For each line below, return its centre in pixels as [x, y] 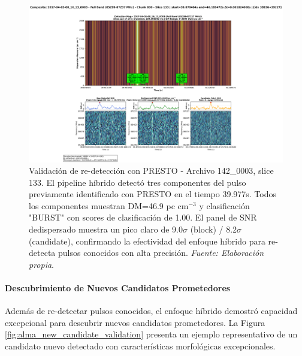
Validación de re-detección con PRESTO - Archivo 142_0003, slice [151, 171]
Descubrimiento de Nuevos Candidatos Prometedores [118, 288]
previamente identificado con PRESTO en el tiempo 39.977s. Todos [152, 194]
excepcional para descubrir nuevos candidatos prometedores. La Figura [135, 322]
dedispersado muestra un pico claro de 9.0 [106, 229]
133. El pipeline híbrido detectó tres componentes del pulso [138, 182]
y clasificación [224, 205]
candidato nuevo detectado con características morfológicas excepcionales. [140, 346]
